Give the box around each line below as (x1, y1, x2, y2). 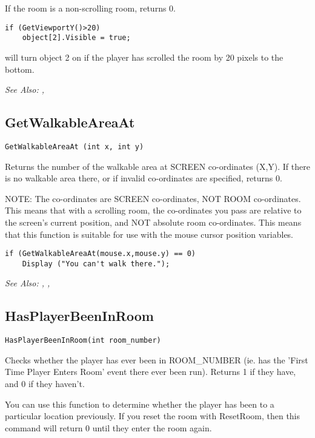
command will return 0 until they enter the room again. (5, 421, 212, 434)
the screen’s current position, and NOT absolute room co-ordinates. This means (5, 215, 302, 228)
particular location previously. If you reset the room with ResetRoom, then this (5, 409, 300, 422)
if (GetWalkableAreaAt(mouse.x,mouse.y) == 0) (5, 249, 196, 258)
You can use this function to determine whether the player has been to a (5, 397, 274, 410)
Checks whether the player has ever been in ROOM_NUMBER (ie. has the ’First (5, 353, 308, 366)
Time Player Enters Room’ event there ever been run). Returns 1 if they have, (5, 365, 296, 378)
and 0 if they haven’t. (5, 377, 85, 390)
